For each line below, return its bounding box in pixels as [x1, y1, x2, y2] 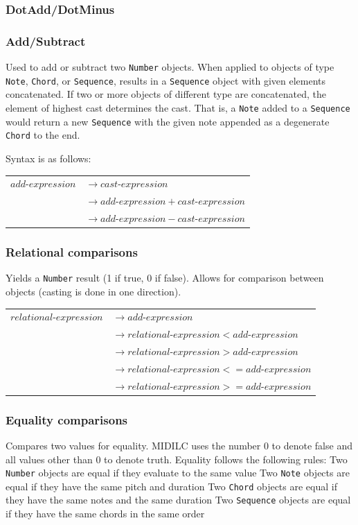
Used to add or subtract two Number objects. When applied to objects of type [6, 60, 334, 74]
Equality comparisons [6, 411, 128, 428]
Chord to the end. [6, 128, 80, 142]
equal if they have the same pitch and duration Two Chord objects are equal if [6, 479, 337, 493]
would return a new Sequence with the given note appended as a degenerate [6, 114, 330, 128]
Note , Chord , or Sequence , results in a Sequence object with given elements [6, 73, 326, 87]
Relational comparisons [6, 243, 138, 260]
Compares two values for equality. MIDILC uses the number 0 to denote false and [6, 438, 352, 452]
